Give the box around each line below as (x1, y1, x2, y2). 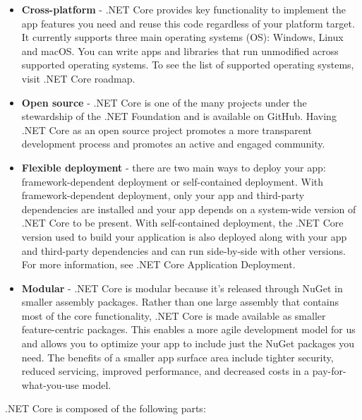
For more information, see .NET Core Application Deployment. (21, 257, 296, 272)
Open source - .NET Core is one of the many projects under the (21, 95, 307, 109)
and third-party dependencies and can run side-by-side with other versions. (21, 243, 346, 258)
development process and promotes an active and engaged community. (21, 136, 325, 151)
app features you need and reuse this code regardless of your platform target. (21, 16, 355, 30)
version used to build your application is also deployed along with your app (21, 229, 347, 244)
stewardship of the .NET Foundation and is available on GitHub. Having (21, 109, 337, 124)
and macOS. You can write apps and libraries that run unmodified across (21, 43, 339, 58)
